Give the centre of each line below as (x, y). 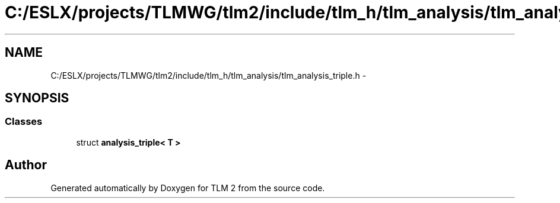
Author (26, 165)
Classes (24, 122)
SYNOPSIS (37, 98)
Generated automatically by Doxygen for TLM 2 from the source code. (188, 188)
